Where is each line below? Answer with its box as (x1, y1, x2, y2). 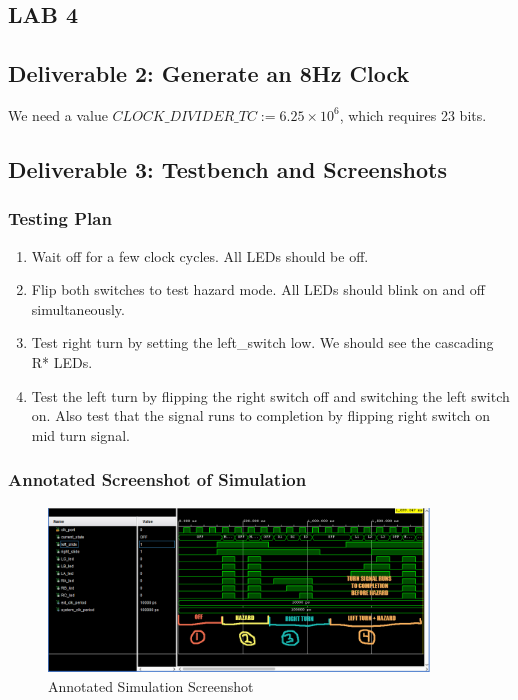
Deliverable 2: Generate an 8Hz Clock (8, 58, 410, 89)
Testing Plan (8, 206, 112, 231)
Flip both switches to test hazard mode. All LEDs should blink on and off (31, 279, 485, 300)
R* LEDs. (31, 351, 93, 372)
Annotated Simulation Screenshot (48, 675, 254, 696)
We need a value (8, 104, 108, 125)
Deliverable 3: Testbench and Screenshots (8, 153, 447, 184)
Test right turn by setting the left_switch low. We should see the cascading (31, 332, 494, 353)
